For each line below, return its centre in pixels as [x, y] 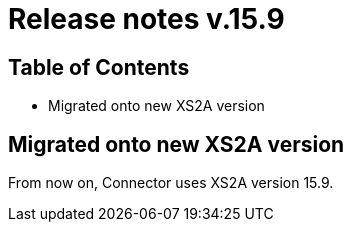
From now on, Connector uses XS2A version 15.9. [171, 183]
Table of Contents [99, 67]
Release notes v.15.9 [146, 19]
